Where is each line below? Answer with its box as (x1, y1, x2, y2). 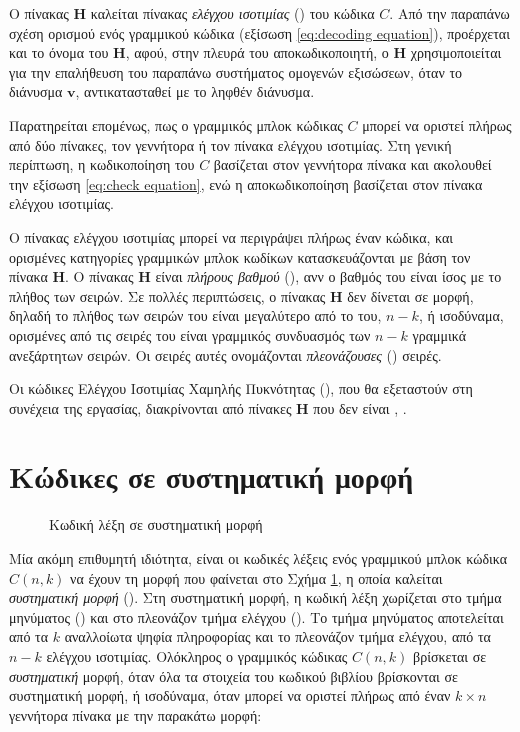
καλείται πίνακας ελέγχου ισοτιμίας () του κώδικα (90, 3, 375, 23)
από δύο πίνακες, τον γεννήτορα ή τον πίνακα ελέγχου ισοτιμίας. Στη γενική (9, 134, 452, 155)
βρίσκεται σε (413, 645, 487, 666)
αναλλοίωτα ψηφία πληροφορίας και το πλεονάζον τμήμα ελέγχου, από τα (64, 626, 491, 647)
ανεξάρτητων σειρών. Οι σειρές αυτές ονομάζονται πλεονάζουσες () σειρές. (9, 344, 442, 365)
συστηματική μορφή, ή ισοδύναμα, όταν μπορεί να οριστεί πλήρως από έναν (9, 685, 451, 706)
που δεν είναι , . (313, 397, 407, 418)
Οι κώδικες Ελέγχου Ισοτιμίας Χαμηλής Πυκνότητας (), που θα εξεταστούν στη (9, 378, 473, 399)
